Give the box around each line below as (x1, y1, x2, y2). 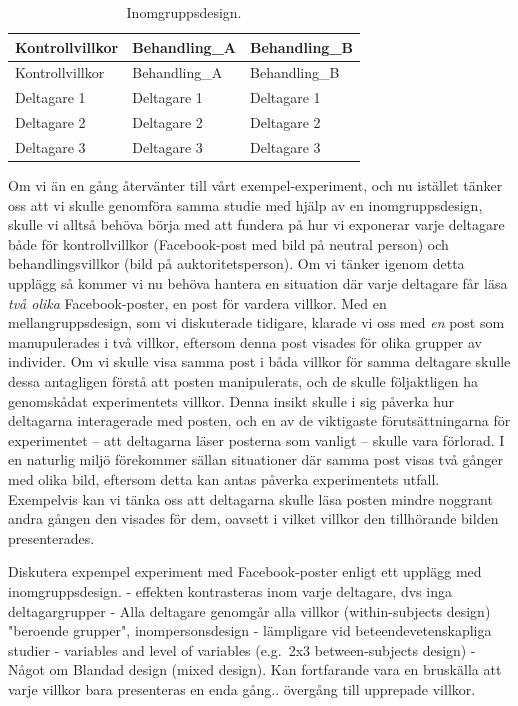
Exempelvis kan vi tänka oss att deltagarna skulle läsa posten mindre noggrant (8, 488, 493, 509)
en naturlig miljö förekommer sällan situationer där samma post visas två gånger (8, 449, 503, 470)
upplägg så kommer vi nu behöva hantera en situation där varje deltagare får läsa (8, 273, 508, 294)
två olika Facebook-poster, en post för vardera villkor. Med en (8, 292, 387, 313)
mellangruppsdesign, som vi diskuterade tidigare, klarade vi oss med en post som (8, 312, 505, 333)
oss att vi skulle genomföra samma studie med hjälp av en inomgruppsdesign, (8, 194, 483, 215)
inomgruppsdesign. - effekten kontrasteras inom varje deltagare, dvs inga (8, 580, 452, 601)
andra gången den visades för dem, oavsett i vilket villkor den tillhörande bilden (8, 508, 499, 529)
